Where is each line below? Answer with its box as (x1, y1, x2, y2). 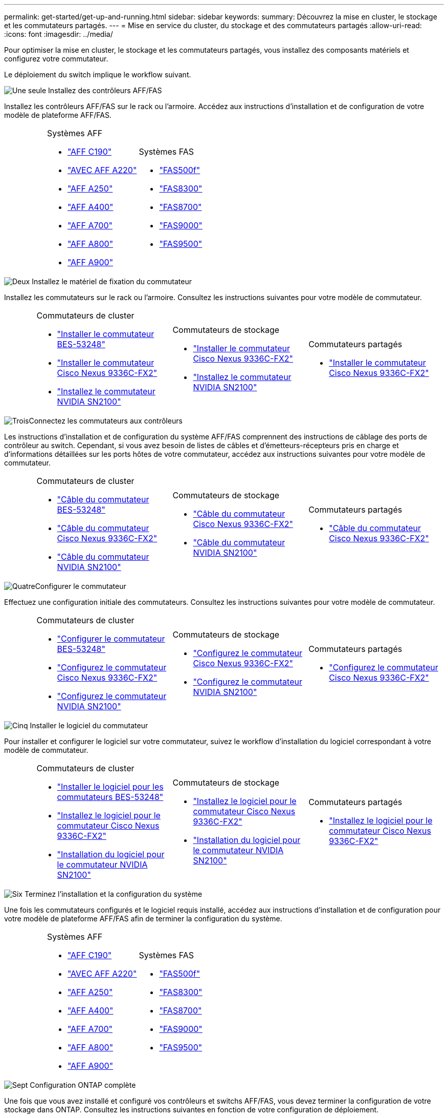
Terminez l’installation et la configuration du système (24, 890, 203, 898)
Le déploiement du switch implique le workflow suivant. (4, 70, 191, 79)
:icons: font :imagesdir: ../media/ (4, 30, 113, 38)
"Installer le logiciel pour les (57, 782, 164, 792)
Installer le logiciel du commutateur (30, 721, 148, 730)
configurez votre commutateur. (4, 54, 108, 63)
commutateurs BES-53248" (57, 792, 164, 802)
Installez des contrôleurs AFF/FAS (48, 86, 162, 95)
